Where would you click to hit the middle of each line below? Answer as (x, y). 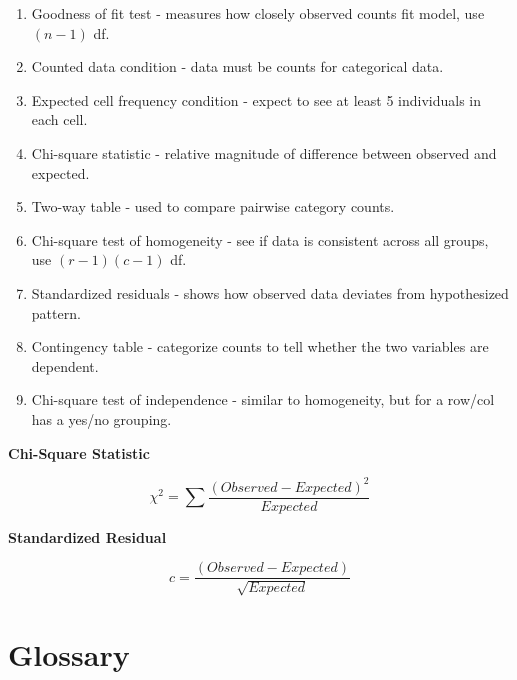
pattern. (56, 312)
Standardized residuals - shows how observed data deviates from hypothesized (270, 292)
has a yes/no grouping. (101, 418)
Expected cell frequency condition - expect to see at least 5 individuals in (256, 99)
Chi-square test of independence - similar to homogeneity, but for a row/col (263, 399)
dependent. (65, 365)
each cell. (59, 119)
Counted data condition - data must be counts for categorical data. (237, 66)
